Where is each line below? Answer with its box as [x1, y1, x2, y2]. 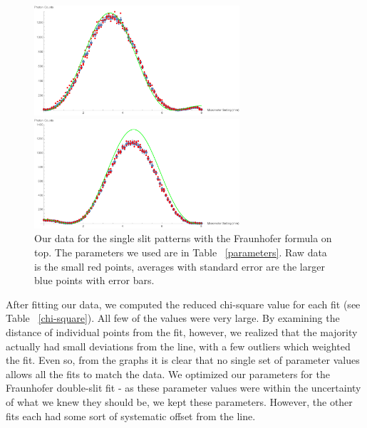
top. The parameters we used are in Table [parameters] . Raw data [34, 245, 327, 260]
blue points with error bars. [34, 273, 155, 288]
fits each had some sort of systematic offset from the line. [6, 408, 256, 423]
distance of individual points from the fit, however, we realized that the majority [6, 325, 358, 339]
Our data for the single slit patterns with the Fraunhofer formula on [34, 231, 332, 246]
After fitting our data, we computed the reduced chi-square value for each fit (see [6, 296, 361, 311]
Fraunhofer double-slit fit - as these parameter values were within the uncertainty [6, 380, 361, 395]
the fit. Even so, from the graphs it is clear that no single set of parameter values [6, 353, 360, 367]
